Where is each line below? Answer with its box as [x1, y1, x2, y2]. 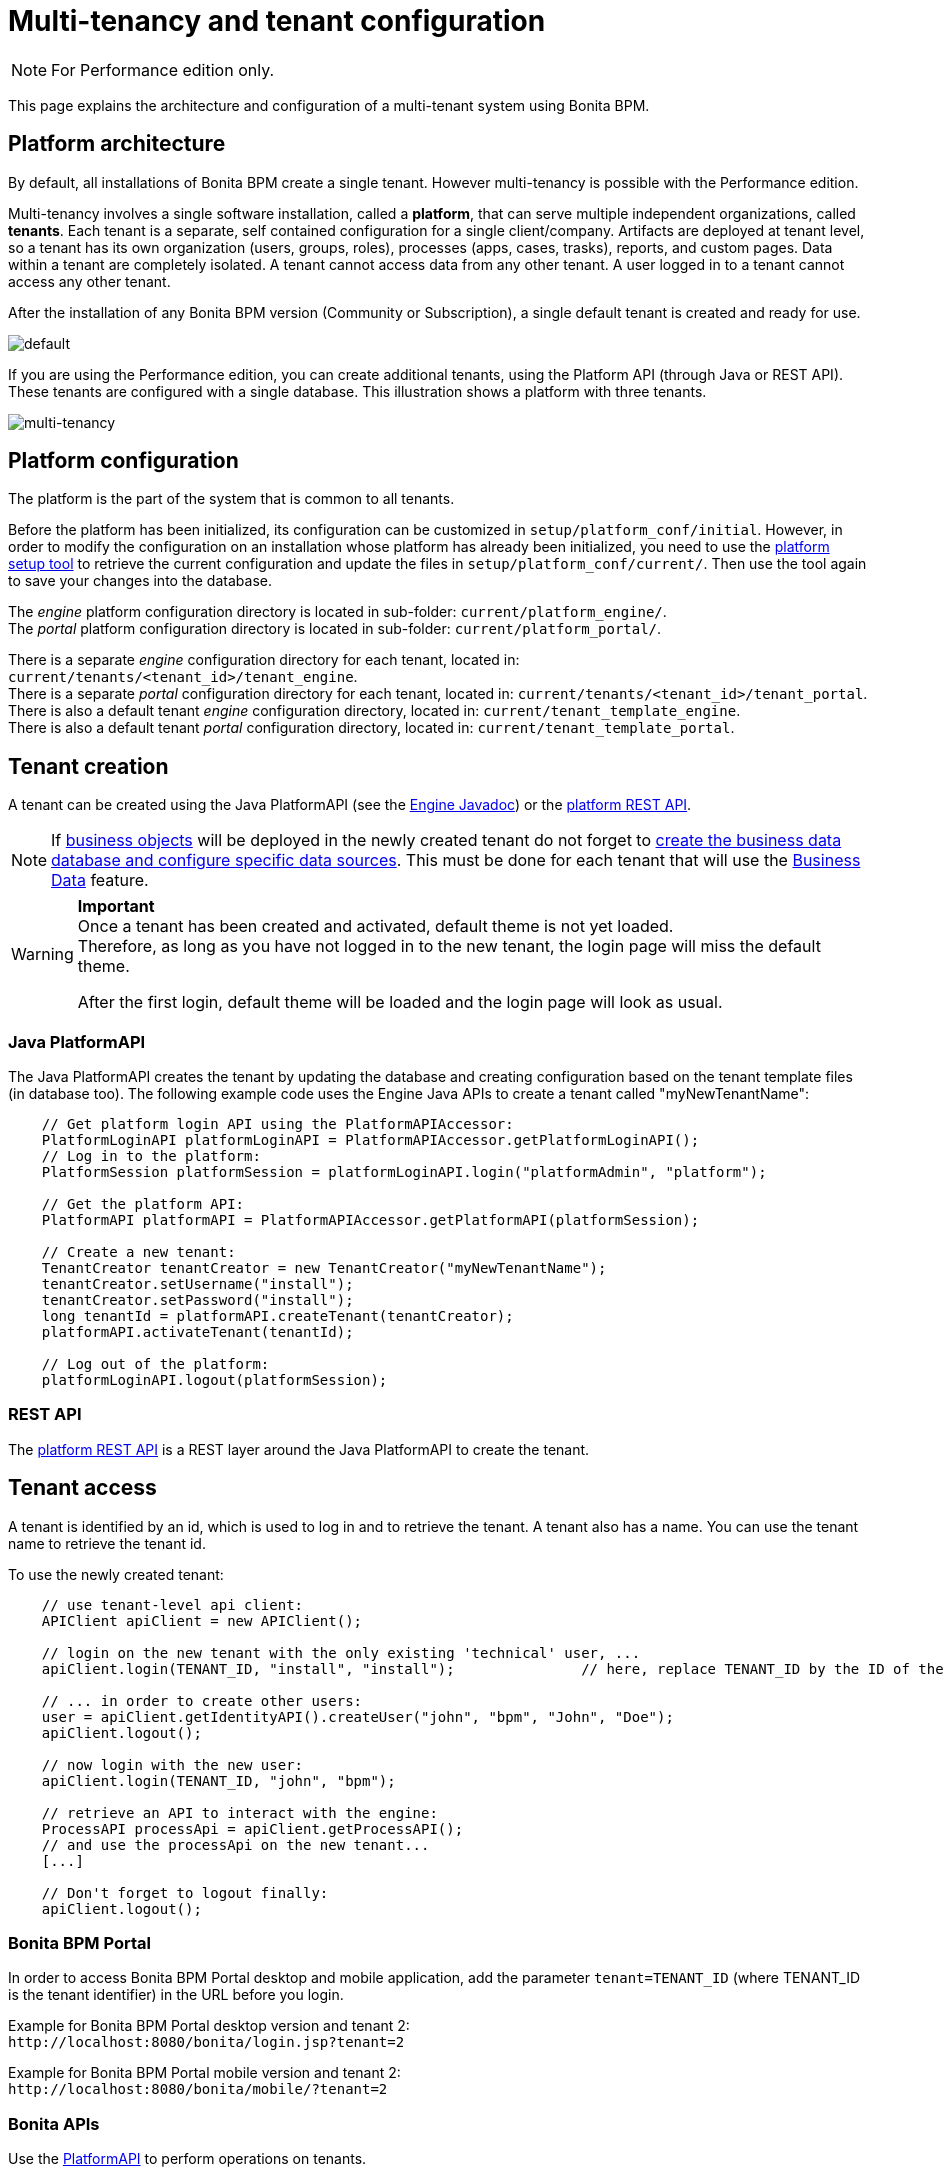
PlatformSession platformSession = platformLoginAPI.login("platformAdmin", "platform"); [41, 1164, 767, 1181]
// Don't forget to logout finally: [41, 1884, 329, 1901]
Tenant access [8, 1475, 157, 1501]
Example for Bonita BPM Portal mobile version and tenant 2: [8, 2064, 401, 2082]
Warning [11, 944, 74, 965]
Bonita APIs [8, 2113, 100, 2134]
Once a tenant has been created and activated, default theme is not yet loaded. [77, 916, 674, 937]
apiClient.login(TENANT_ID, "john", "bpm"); [41, 1772, 396, 1789]
